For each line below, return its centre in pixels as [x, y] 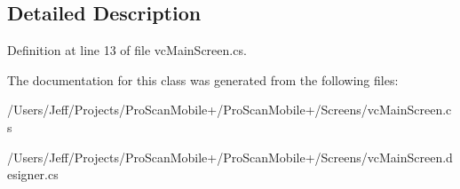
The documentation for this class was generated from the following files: [203, 79]
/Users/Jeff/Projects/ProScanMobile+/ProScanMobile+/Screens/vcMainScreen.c [230, 110]
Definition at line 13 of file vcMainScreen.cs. [127, 50]
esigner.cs [33, 174]
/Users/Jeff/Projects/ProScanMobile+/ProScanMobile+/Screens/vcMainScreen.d [230, 157]
